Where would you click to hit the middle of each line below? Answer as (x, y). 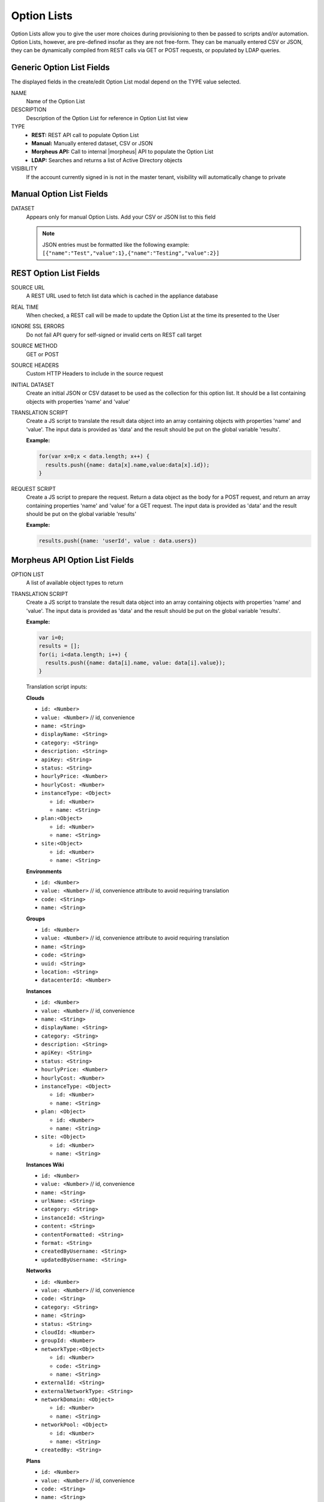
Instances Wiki (45, 1164)
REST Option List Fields (55, 273)
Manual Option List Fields (59, 194)
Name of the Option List (55, 102)
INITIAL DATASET (33, 385)
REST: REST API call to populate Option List (85, 135)
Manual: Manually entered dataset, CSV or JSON (92, 143)
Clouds (35, 698)
